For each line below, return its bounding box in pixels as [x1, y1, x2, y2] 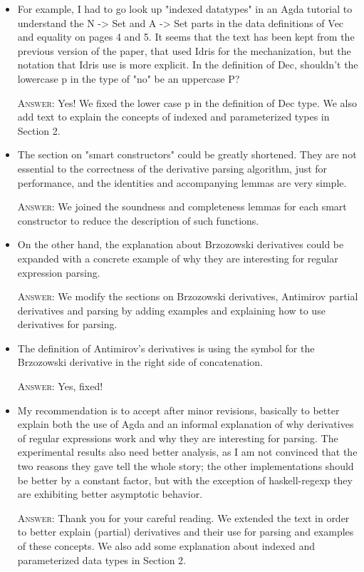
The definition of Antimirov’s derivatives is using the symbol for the [17, 340, 315, 355]
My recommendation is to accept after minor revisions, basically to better [17, 402, 340, 417]
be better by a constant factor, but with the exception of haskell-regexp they [17, 472, 353, 487]
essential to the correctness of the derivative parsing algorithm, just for [17, 160, 328, 175]
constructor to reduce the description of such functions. [17, 213, 259, 228]
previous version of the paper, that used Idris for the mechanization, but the [17, 43, 351, 58]
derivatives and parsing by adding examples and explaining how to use [17, 302, 326, 317]
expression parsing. [17, 265, 100, 280]
